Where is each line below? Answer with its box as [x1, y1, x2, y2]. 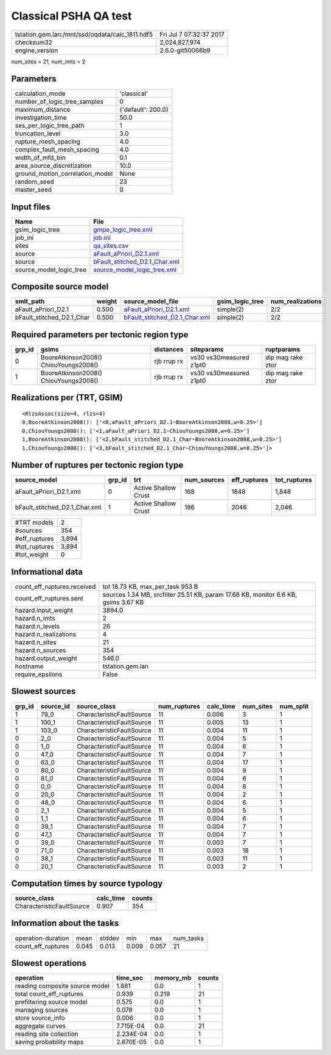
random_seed [15, 178, 54, 186]
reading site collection [15, 1030, 78, 1039]
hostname [15, 662, 44, 671]
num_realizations [270, 297, 322, 306]
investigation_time [15, 113, 67, 122]
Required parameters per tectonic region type [11, 329, 189, 340]
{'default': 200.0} [119, 106, 169, 114]
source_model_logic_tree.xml [93, 265, 176, 274]
